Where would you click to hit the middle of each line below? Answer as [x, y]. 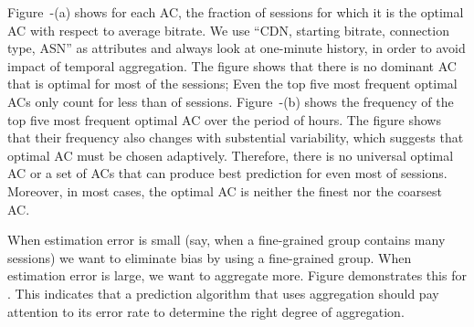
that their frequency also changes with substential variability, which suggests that [236, 137]
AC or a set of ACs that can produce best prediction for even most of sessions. [227, 173]
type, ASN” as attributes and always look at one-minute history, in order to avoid [237, 48]
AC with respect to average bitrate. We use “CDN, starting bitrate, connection [228, 30]
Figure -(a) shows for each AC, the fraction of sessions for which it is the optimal [236, 12]
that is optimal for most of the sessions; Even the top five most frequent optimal [232, 84]
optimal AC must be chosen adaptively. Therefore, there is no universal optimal [231, 155]
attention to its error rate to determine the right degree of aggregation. [206, 311]
